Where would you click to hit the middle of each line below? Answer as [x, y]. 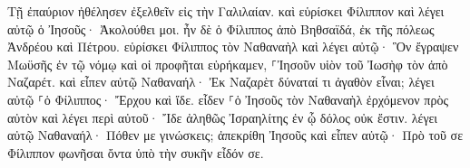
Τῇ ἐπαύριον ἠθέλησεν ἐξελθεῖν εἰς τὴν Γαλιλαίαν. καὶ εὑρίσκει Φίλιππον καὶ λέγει [226, 11]
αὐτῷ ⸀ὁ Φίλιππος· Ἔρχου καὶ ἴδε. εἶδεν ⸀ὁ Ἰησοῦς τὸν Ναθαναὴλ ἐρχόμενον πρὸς [228, 99]
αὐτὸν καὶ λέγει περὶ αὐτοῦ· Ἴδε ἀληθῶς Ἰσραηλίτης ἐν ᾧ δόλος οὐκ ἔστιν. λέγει [223, 117]
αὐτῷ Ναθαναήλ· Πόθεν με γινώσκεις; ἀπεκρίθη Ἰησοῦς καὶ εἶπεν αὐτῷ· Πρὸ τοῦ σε [235, 135]
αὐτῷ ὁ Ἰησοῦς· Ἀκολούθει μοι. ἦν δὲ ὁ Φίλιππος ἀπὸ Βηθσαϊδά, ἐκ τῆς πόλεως [221, 28]
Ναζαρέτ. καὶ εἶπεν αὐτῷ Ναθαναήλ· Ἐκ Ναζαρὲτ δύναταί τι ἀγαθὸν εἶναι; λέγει [221, 82]
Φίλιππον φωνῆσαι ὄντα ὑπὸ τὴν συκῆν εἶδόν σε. [136, 152]
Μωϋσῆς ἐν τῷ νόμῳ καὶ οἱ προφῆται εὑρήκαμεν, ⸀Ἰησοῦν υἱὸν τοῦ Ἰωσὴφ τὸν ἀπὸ [228, 64]
